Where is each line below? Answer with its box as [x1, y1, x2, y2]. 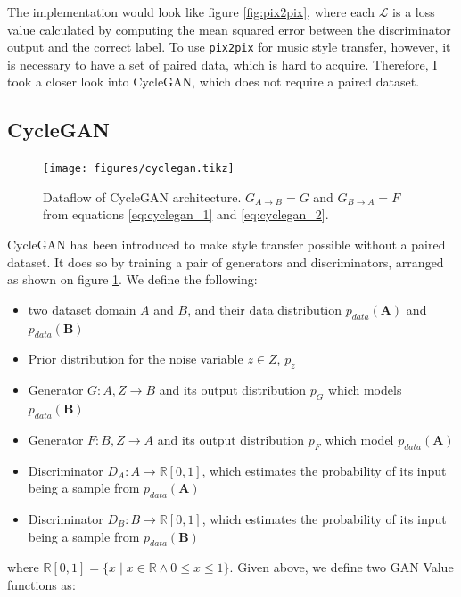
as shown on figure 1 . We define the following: [7, 270, 258, 289]
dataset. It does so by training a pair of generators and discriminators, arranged [7, 252, 444, 271]
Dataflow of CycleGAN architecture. [43, 187, 242, 206]
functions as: [7, 576, 76, 594]
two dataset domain [28, 299, 136, 318]
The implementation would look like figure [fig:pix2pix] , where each [7, 3, 375, 20]
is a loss [392, 3, 435, 20]
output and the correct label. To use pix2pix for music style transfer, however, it [7, 37, 451, 56]
